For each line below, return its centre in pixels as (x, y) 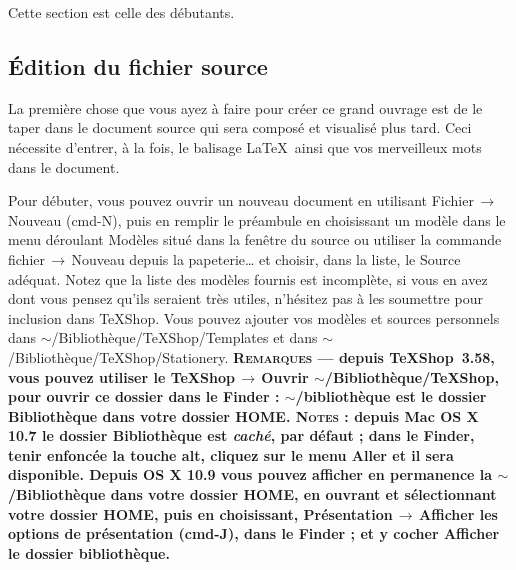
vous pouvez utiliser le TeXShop (121, 376)
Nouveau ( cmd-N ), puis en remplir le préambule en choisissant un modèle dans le (257, 219)
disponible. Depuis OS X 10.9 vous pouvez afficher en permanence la (250, 474)
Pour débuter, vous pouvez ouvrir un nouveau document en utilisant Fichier (241, 200)
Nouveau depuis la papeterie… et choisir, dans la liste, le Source (266, 258)
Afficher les (458, 513)
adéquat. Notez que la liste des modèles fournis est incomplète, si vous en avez (248, 278)
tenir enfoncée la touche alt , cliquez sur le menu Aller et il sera (231, 454)
